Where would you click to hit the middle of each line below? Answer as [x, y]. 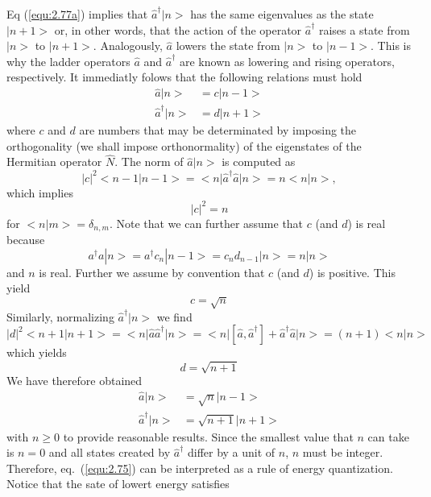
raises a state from [364, 29]
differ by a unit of [231, 452]
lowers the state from [228, 46]
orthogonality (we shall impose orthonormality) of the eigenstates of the [184, 145]
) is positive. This [352, 272]
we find [174, 316]
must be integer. [343, 452]
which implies [40, 192]
